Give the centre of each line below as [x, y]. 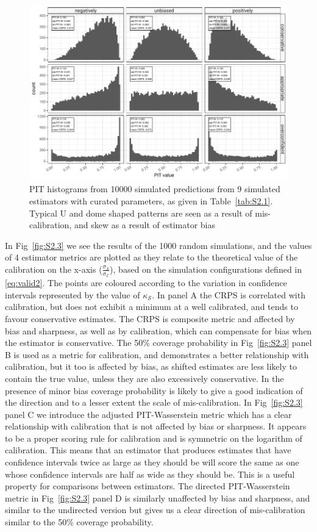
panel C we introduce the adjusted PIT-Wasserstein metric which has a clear [148, 414]
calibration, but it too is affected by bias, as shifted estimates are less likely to [151, 366]
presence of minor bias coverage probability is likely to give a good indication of [154, 390]
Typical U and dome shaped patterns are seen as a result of [141, 213]
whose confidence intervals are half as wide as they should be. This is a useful [150, 474]
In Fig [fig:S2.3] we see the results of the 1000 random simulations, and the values [158, 245]
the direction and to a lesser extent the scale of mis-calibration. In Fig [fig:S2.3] [154, 402]
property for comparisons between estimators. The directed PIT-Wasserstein [148, 486]
